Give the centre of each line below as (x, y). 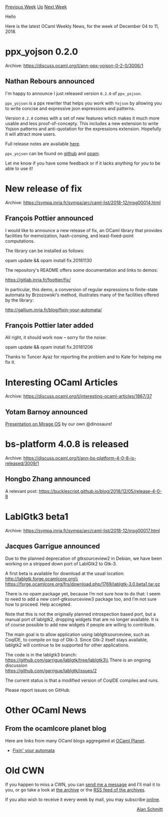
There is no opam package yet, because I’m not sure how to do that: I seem (83, 593)
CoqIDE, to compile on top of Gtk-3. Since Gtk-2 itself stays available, (77, 639)
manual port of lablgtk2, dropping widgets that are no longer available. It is (82, 619)
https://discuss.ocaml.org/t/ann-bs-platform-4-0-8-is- (80, 458)
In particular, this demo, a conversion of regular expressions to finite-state (81, 289)
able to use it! (19, 168)
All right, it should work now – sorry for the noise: (56, 337)
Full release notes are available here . (43, 144)
